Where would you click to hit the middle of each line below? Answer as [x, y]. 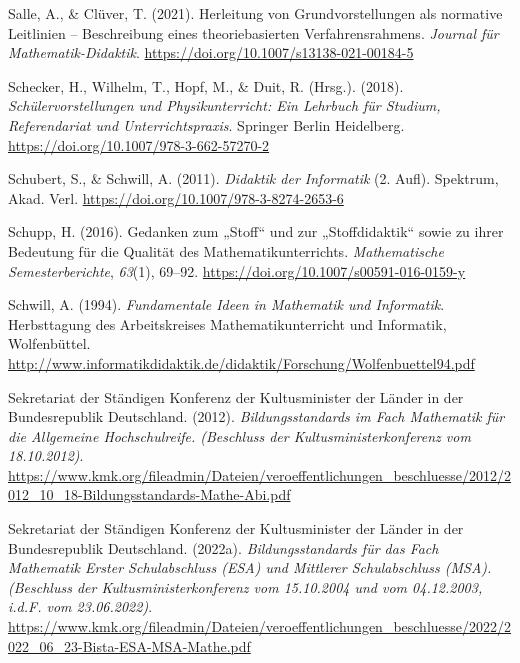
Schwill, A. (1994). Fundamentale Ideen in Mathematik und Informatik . [226, 304]
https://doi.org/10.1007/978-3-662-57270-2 [139, 144]
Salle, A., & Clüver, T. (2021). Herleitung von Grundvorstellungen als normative [255, 13]
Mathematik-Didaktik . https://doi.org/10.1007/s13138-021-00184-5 [211, 52]
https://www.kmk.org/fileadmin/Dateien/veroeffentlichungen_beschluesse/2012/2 [260, 474]
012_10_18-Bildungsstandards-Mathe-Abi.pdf [149, 494]
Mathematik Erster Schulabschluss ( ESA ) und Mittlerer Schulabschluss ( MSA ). [250, 567]
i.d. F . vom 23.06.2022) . [80, 606]
